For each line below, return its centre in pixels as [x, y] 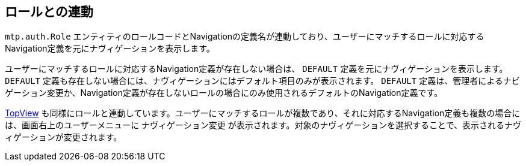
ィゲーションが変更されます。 [63, 137]
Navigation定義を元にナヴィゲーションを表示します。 [110, 49]
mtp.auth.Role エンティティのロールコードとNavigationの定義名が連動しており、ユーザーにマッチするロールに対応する [245, 37]
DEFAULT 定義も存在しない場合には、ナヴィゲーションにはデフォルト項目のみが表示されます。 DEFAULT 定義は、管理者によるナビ [262, 81]
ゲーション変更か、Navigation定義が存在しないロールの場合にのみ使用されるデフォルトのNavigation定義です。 [224, 93]
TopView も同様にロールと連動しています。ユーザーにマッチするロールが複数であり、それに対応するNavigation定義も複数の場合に [263, 113]
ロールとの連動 [49, 12]
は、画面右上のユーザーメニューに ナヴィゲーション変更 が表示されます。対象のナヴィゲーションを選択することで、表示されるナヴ [263, 125]
